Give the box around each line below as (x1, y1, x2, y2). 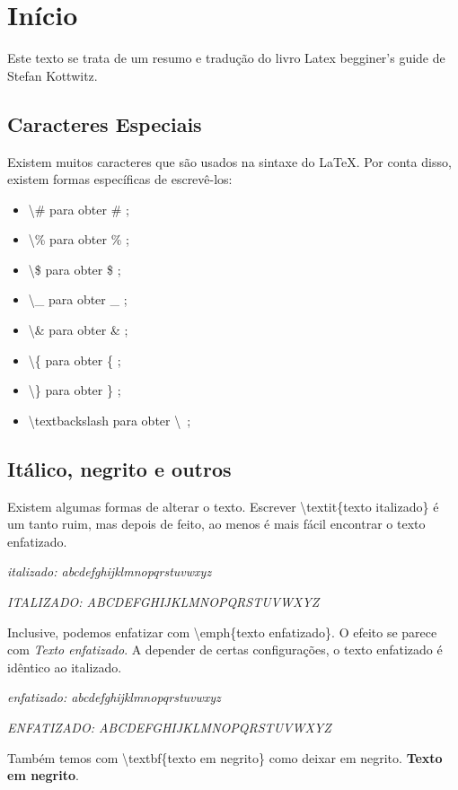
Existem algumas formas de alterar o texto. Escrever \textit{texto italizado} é (7, 496, 439, 515)
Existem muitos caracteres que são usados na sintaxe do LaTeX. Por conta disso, (7, 152, 452, 171)
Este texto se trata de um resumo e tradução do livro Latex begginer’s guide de (7, 48, 445, 67)
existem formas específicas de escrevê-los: (7, 170, 233, 189)
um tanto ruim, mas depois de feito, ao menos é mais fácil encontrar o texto (7, 514, 426, 533)
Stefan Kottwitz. (7, 66, 98, 84)
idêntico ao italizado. (7, 657, 122, 676)
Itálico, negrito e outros (7, 454, 232, 482)
